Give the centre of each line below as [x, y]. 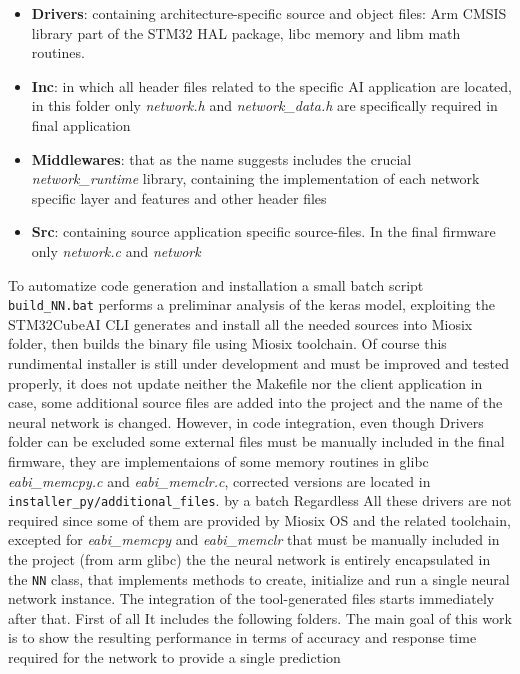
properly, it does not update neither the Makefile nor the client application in [245, 382]
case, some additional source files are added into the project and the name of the [255, 402]
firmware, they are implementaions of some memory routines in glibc [218, 460]
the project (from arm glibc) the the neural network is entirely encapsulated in [249, 558]
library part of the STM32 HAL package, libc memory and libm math [246, 32]
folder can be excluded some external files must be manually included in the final [256, 441]
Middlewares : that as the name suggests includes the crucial [221, 158]
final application [81, 124]
